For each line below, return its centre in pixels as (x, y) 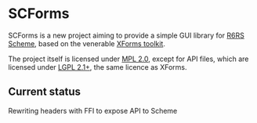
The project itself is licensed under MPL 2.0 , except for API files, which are (128, 59)
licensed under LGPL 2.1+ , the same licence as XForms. (98, 67)
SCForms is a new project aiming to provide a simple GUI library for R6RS (127, 35)
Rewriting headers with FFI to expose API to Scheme (93, 110)
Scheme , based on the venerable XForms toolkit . (87, 43)
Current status (44, 92)
